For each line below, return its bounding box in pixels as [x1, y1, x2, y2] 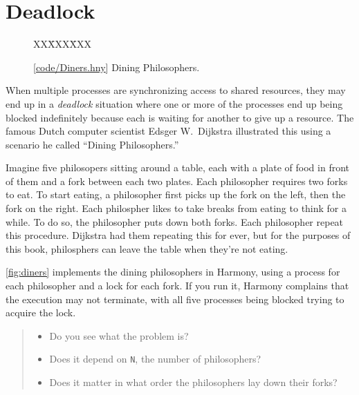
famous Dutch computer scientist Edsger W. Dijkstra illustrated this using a [6, 124, 331, 138]
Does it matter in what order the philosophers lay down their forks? [49, 375, 338, 389]
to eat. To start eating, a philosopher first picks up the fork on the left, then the [6, 187, 346, 202]
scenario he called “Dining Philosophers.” [6, 137, 179, 151]
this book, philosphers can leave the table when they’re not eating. [6, 241, 288, 256]
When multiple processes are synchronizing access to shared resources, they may [6, 83, 346, 97]
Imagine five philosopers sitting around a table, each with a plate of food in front [6, 160, 349, 175]
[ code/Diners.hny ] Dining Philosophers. [33, 59, 200, 74]
